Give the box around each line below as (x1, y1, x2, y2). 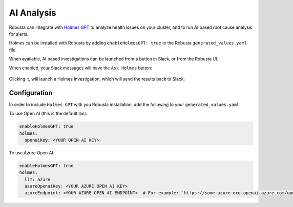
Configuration (9, 88, 53, 97)
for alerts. (9, 31, 29, 37)
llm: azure (24, 176, 51, 182)
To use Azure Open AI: (9, 149, 55, 156)
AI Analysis (9, 7, 56, 18)
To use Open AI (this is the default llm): (9, 110, 87, 117)
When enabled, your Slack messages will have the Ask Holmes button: (9, 65, 152, 71)
